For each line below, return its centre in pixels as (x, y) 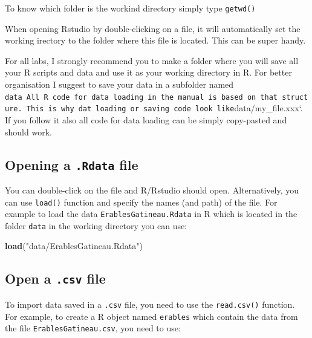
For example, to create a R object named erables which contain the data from (151, 316)
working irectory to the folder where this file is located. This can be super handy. (155, 40)
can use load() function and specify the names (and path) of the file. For (141, 202)
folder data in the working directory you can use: (96, 225)
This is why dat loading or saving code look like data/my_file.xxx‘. (164, 108)
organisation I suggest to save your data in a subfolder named (119, 84)
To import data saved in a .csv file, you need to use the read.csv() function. (150, 304)
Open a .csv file (55, 278)
